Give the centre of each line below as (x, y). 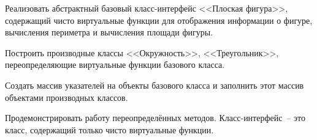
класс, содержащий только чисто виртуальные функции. (109, 129)
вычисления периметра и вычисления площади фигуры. (109, 32)
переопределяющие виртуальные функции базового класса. (115, 64)
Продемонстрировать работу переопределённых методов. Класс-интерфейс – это (155, 118)
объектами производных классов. (67, 97)
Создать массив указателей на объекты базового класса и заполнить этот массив (155, 85)
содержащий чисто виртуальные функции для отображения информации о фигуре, (159, 20)
